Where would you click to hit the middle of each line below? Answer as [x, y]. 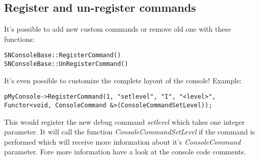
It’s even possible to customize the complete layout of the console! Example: [123, 80]
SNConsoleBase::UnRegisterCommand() [66, 64]
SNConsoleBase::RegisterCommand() [63, 55]
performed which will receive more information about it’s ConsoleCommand [122, 141]
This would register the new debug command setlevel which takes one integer [124, 121]
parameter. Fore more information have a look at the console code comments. [125, 152]
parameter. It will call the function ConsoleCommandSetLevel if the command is [130, 132]
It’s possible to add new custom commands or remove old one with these [118, 29]
